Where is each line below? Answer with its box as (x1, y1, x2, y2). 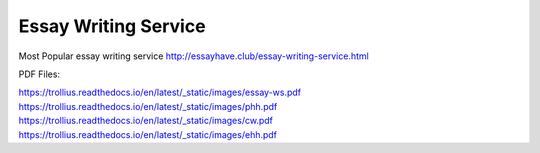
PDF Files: (18, 68, 60, 80)
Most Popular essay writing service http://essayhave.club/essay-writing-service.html (18, 50, 369, 62)
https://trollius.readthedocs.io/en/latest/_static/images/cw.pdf (18, 115, 274, 127)
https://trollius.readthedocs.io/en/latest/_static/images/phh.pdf (18, 100, 278, 112)
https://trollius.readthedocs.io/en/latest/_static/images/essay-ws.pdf (18, 86, 302, 99)
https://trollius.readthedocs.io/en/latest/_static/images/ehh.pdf (18, 128, 278, 140)
